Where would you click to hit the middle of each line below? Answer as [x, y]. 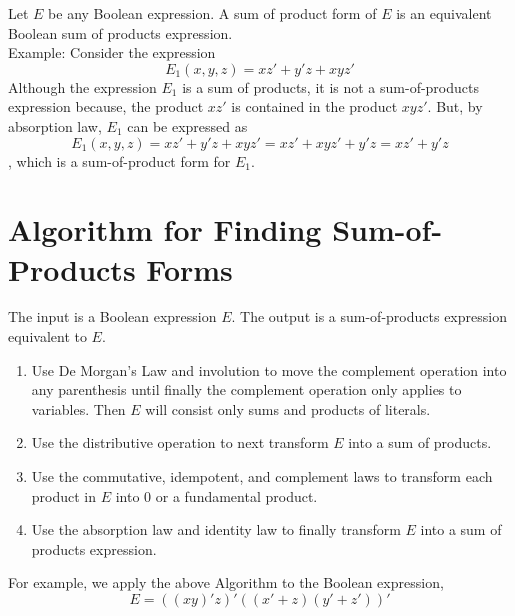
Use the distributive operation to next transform [180, 442]
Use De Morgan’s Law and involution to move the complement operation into [269, 369]
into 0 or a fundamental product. [216, 495]
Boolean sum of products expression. [120, 32]
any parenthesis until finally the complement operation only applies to [246, 389]
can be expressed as [187, 125]
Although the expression [82, 86]
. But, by [455, 106]
